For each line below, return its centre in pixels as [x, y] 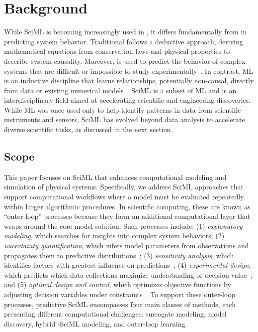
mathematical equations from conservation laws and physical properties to [117, 51]
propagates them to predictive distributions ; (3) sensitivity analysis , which [119, 255]
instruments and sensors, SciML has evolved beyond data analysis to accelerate [125, 119]
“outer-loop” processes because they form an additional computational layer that [127, 216]
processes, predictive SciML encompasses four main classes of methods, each [120, 304]
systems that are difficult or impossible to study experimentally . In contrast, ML [129, 71]
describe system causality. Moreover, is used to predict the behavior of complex [125, 61]
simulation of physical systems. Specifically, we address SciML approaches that [124, 187]
